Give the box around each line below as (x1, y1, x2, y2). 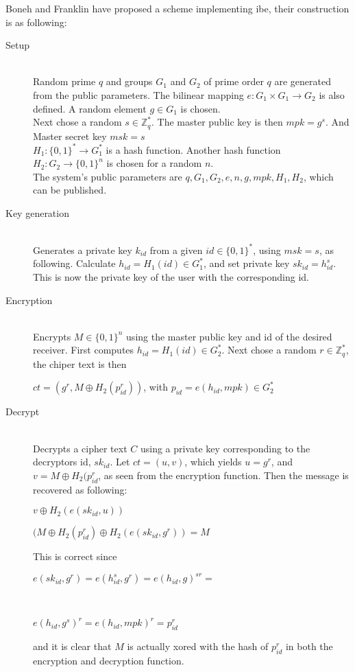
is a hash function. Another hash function (106, 142, 281, 157)
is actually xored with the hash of (127, 639, 269, 653)
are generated (274, 74, 331, 89)
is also (319, 87, 345, 102)
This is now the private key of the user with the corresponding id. (33, 269, 309, 283)
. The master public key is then (151, 115, 283, 129)
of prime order (204, 74, 264, 89)
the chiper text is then (33, 356, 127, 371)
